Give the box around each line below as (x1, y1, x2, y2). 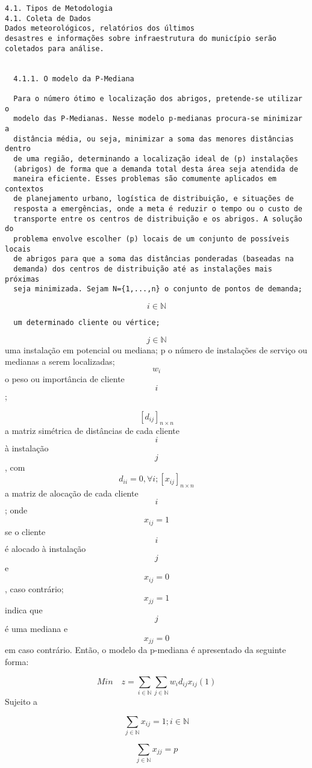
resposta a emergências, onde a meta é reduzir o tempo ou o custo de (13, 205, 302, 214)
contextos (5, 184, 44, 193)
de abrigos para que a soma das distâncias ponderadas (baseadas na (13, 255, 294, 264)
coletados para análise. (5, 44, 104, 53)
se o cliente (5, 525, 46, 537)
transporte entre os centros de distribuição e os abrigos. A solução (13, 214, 302, 223)
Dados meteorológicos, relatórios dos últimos (5, 24, 195, 33)
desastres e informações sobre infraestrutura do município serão (5, 34, 277, 43)
